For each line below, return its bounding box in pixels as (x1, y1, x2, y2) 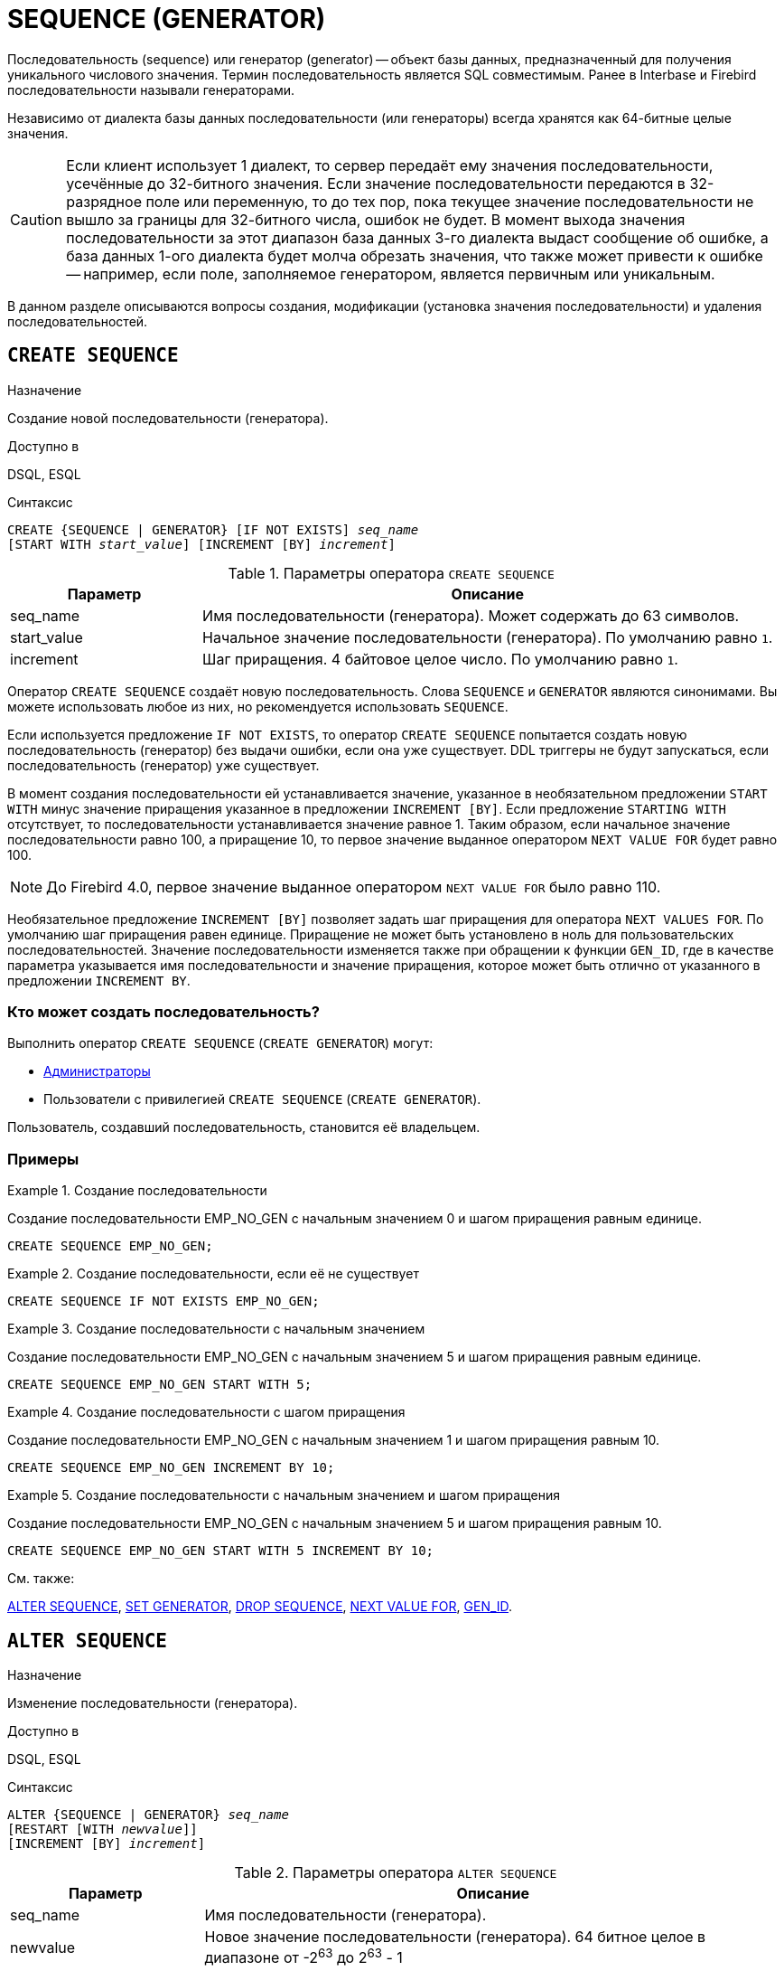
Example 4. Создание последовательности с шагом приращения (7, 1404, 406, 1420)
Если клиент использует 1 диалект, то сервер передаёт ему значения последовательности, (66, 156, 714, 174)
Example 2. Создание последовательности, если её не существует (7, 1266, 419, 1282)
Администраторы (43, 1063, 151, 1080)
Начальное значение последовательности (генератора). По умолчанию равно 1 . (202, 627, 773, 646)
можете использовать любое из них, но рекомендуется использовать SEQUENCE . (7, 698, 509, 714)
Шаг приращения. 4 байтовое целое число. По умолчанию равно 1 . (202, 649, 678, 668)
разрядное (66, 192, 142, 211)
